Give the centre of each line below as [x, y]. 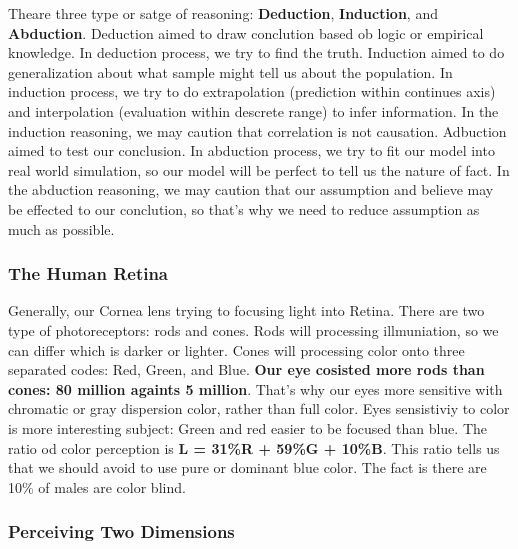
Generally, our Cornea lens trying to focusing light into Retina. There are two [246, 310]
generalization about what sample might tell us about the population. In [230, 71]
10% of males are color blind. [97, 486]
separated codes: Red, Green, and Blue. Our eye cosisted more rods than [246, 369]
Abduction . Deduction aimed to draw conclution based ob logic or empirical [246, 32]
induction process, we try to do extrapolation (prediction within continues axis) [252, 91]
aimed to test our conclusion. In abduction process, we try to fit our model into [251, 150]
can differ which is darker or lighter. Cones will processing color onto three [236, 349]
